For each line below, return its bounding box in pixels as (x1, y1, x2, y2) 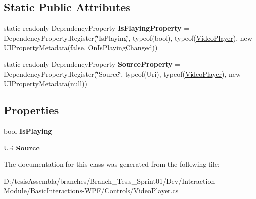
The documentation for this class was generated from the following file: (4, 159, 220, 169)
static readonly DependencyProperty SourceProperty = (4, 58, 180, 69)
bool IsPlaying (4, 125, 52, 136)
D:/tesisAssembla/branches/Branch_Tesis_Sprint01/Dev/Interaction (4, 175, 215, 186)
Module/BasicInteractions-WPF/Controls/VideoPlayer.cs (4, 185, 179, 196)
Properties (4, 102, 59, 118)
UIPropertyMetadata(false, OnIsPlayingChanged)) (4, 42, 158, 52)
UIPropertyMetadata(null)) (4, 78, 87, 89)
